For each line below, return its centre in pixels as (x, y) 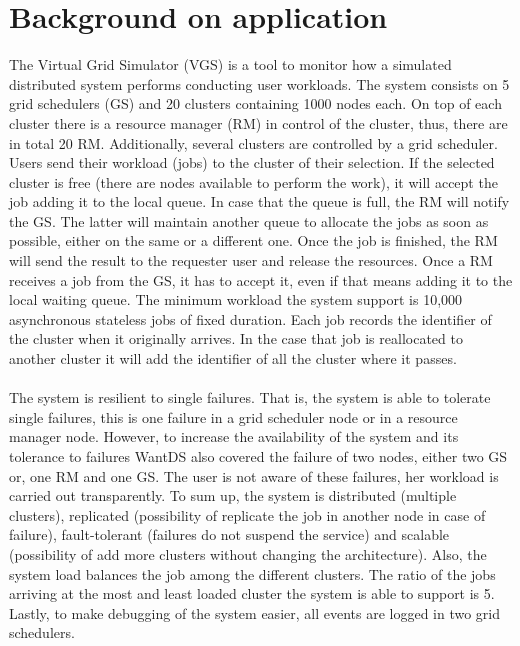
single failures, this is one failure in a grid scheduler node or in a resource (233, 416)
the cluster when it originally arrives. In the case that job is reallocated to (236, 338)
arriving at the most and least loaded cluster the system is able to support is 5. (252, 593)
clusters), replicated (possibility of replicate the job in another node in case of (247, 514)
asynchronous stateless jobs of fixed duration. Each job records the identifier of (250, 318)
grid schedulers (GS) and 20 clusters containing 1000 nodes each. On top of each (255, 103)
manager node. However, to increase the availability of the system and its (234, 436)
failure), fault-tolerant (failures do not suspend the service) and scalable (229, 534)
